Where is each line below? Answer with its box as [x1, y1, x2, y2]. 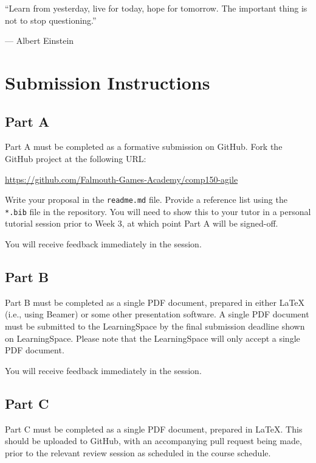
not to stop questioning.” [5, 13, 97, 26]
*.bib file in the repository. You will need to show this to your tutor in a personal [5, 205, 311, 217]
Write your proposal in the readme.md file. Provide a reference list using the [5, 193, 287, 206]
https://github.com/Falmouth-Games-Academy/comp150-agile [5, 172, 238, 185]
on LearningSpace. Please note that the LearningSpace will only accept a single [5, 331, 300, 344]
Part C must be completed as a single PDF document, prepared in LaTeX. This [5, 422, 303, 435]
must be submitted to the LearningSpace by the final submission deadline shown [5, 320, 305, 333]
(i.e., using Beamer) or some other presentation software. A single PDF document [5, 308, 309, 320]
